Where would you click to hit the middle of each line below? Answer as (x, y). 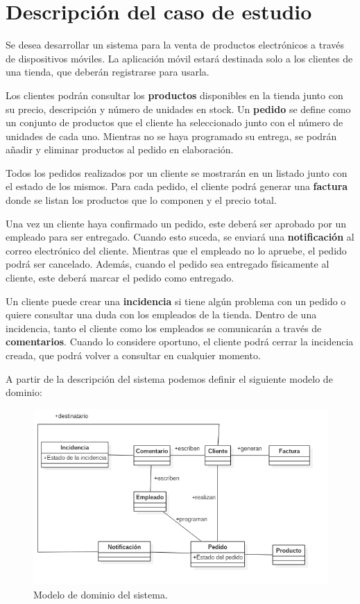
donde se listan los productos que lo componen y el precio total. (141, 200)
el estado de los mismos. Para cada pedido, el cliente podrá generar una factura (177, 186)
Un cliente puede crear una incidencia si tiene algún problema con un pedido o (176, 301)
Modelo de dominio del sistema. (101, 594)
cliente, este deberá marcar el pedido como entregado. (120, 278)
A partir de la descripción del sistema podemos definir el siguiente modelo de (169, 378)
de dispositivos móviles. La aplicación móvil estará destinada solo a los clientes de (179, 58)
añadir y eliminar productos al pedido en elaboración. (120, 149)
